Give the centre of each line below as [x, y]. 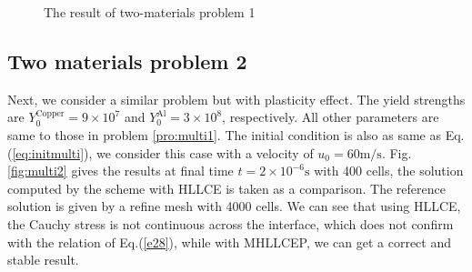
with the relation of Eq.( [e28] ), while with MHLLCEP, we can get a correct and [229, 242]
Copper [50, 113]
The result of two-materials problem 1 [150, 12]
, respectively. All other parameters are [331, 117]
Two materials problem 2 [127, 60]
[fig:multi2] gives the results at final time [121, 171]
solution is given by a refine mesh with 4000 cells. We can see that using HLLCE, [234, 206]
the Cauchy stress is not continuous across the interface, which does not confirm [231, 223]
